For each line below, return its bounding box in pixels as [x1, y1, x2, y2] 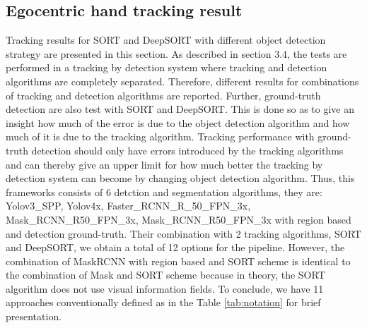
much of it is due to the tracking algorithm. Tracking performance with [6, 129, 315, 144]
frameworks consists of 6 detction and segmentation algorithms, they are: [6, 184, 322, 199]
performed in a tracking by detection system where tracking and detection [6, 60, 327, 75]
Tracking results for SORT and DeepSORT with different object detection [6, 32, 326, 47]
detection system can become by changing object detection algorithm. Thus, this [6, 171, 355, 186]
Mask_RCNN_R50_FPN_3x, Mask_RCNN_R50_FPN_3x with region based [6, 212, 351, 226]
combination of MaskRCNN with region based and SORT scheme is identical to [6, 253, 351, 268]
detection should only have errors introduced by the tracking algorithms [31, 142, 344, 157]
